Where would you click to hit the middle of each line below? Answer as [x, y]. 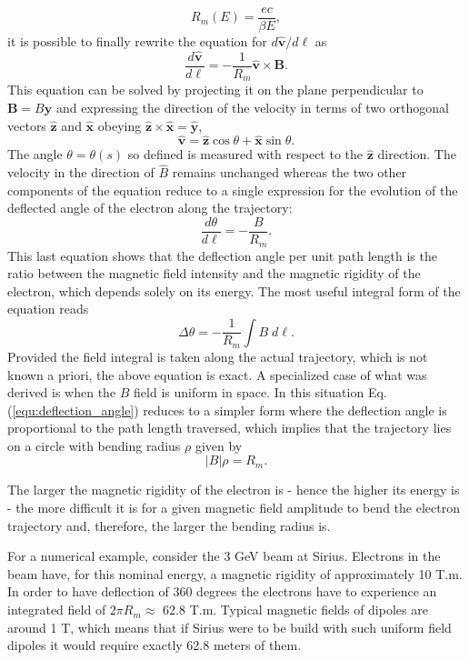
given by [219, 445]
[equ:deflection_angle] [73, 410]
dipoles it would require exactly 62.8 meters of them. [155, 645]
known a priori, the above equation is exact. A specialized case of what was [217, 374]
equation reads [48, 309]
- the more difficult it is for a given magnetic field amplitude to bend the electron [234, 508]
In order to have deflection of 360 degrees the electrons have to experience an [222, 591]
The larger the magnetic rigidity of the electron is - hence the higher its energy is [234, 490]
